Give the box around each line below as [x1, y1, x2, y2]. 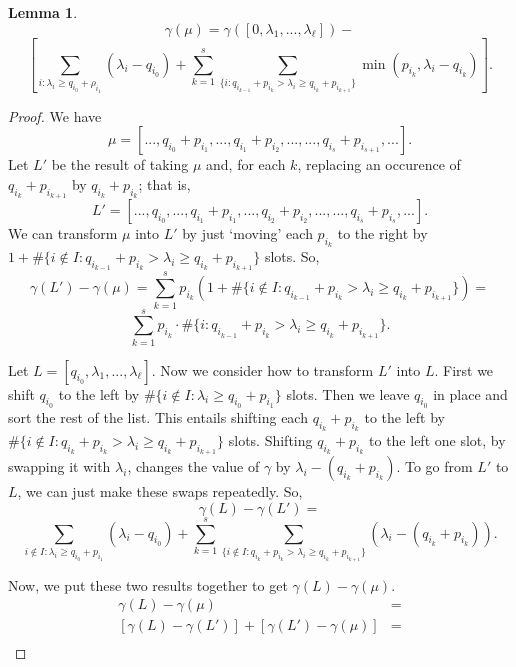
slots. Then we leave [286, 383, 410, 404]
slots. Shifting [228, 430, 313, 451]
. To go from [396, 456, 473, 477]
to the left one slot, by [369, 430, 506, 451]
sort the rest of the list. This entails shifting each [8, 406, 308, 427]
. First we [434, 359, 494, 380]
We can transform [8, 222, 118, 243]
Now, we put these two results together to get [8, 574, 288, 595]
